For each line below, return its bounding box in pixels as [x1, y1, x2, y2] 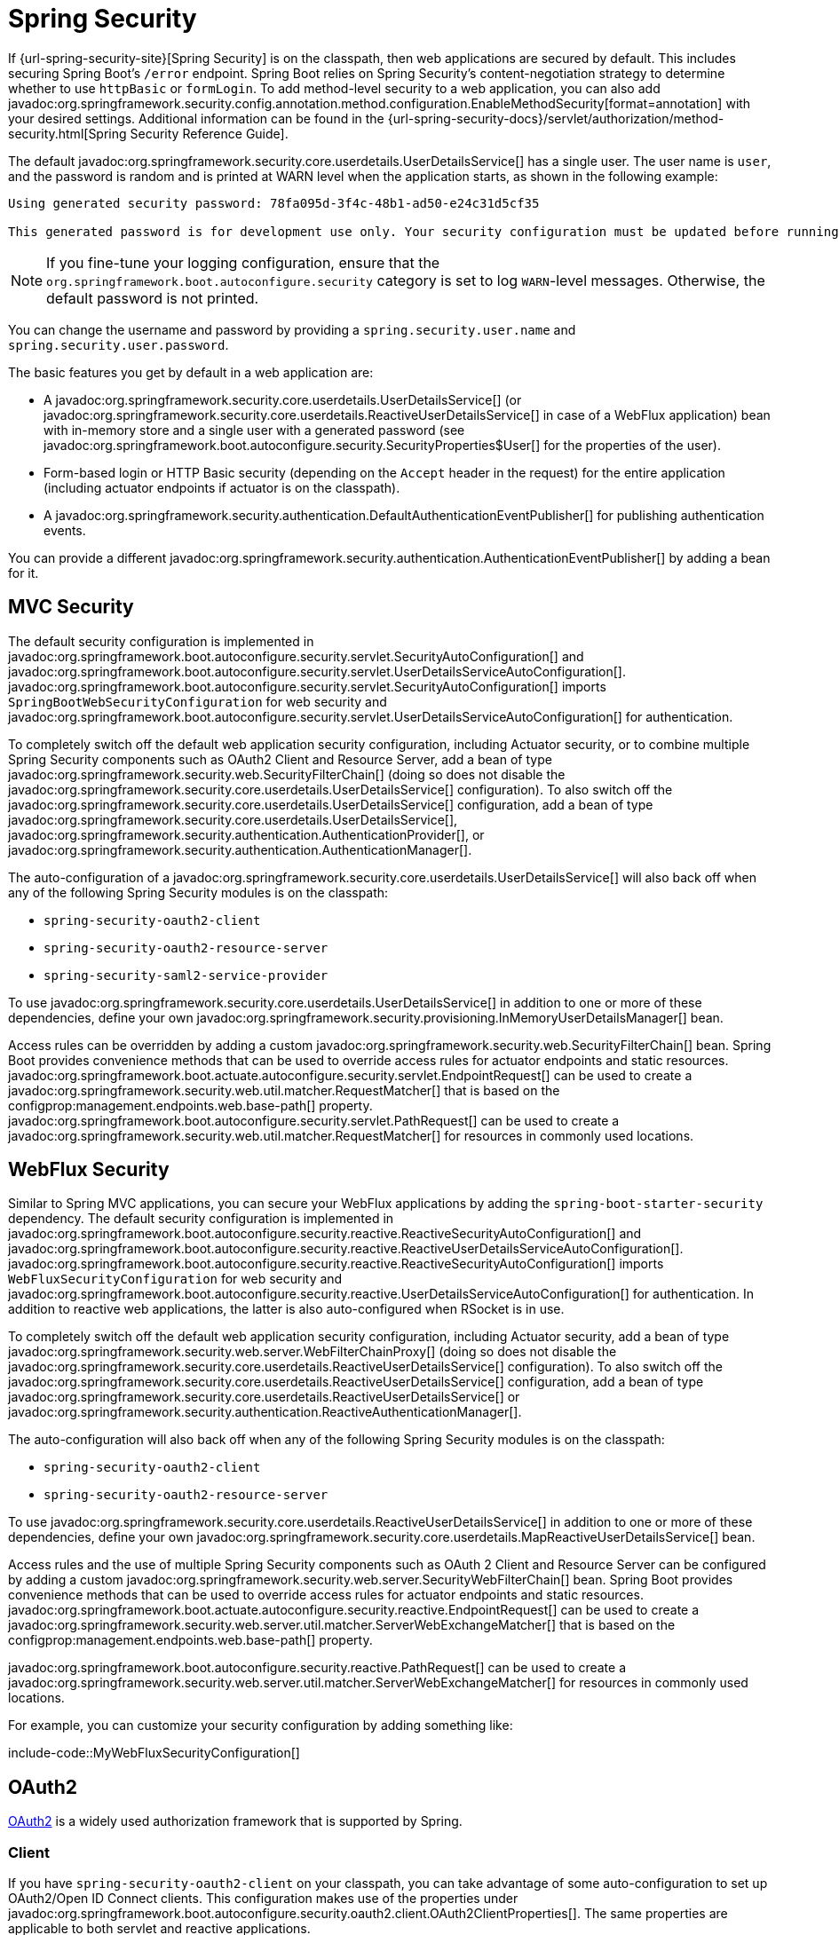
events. [44, 522, 86, 538]
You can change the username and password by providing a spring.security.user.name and [8, 321, 576, 337]
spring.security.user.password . [8, 336, 229, 352]
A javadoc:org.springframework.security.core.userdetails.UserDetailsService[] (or [44, 391, 522, 407]
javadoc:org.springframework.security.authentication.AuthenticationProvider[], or [8, 826, 485, 842]
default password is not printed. [46, 288, 259, 307]
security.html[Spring [8, 125, 127, 141]
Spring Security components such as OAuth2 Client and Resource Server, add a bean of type [8, 751, 552, 767]
